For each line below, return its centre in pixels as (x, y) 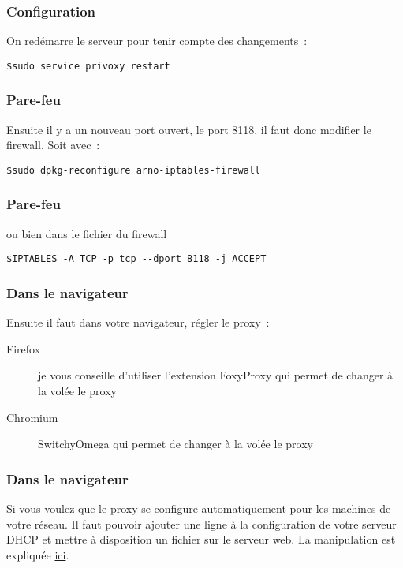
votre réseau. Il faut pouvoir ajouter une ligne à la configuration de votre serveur (201, 523)
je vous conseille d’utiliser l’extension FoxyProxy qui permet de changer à (216, 375)
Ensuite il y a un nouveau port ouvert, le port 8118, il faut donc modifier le (189, 129)
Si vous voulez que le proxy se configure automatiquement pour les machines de (199, 508)
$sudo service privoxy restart (88, 66)
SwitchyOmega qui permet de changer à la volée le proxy (175, 444)
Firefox (24, 348)
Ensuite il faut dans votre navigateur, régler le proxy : (138, 322)
